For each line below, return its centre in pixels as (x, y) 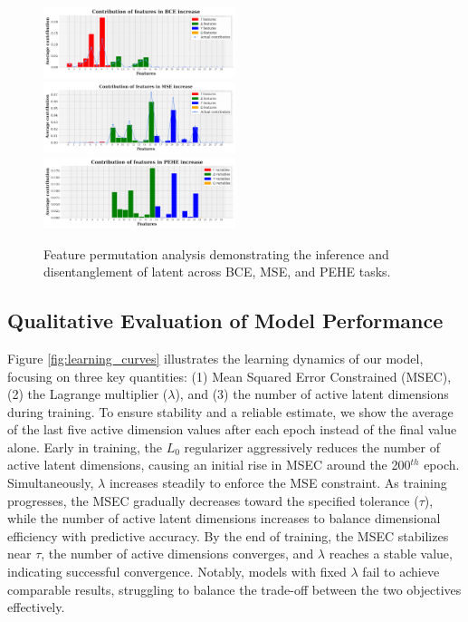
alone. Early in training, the (85, 447)
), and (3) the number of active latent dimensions (312, 394)
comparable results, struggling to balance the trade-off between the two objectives (234, 589)
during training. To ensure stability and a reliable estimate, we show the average (230, 411)
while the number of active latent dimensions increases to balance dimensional (224, 518)
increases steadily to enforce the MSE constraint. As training (278, 483)
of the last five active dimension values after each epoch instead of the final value (232, 429)
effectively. (36, 607)
